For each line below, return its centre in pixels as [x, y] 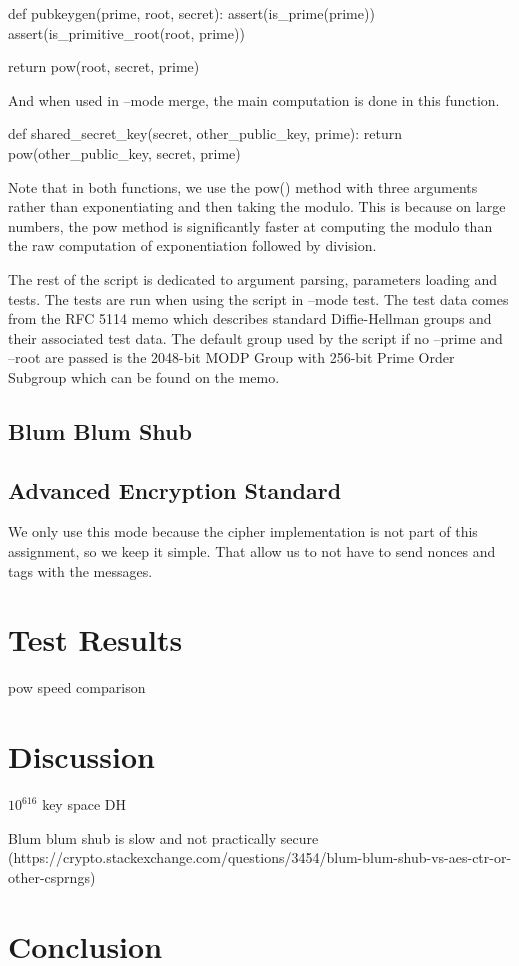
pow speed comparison [77, 687]
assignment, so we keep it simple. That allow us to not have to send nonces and [252, 551]
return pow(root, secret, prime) [104, 66]
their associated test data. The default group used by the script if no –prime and [255, 337]
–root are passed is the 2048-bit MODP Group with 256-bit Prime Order [231, 357]
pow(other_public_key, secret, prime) [124, 152]
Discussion [81, 756]
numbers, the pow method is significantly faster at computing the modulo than [250, 225]
